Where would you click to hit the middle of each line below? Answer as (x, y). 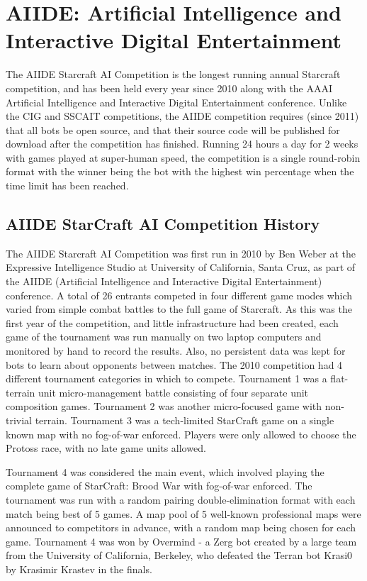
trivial (19, 420)
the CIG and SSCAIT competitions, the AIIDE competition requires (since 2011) (182, 116)
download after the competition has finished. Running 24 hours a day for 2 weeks (182, 144)
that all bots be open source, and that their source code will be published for (173, 129)
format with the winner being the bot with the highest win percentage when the (180, 171)
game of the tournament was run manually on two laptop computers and (164, 337)
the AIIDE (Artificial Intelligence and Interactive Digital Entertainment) (164, 281)
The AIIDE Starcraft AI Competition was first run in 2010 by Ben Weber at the (181, 253)
